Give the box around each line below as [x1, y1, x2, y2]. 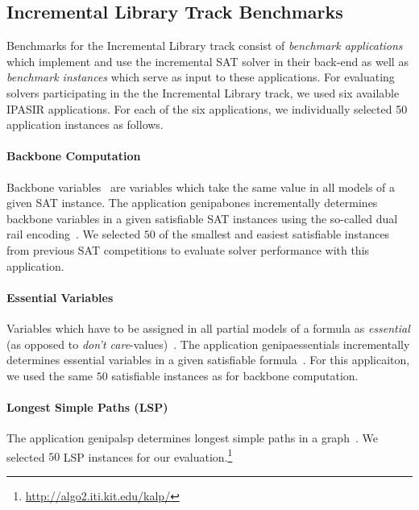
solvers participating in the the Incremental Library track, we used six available [6, 84, 400, 101]
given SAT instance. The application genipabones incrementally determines [6, 194, 378, 211]
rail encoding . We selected [6, 226, 141, 243]
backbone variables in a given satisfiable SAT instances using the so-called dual [6, 209, 398, 226]
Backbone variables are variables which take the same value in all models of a [6, 178, 396, 195]
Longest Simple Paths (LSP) [6, 398, 168, 415]
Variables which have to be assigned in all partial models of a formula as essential [6, 319, 410, 336]
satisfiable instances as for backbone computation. [111, 367, 359, 384]
